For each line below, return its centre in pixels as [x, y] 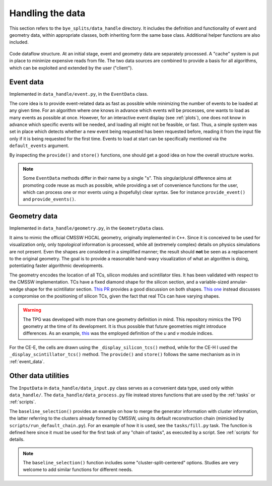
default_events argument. [39, 146]
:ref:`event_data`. [27, 361]
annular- [239, 282]
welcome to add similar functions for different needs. [78, 470]
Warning [32, 310]
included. [19, 42]
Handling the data [47, 13]
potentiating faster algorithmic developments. [57, 266]
